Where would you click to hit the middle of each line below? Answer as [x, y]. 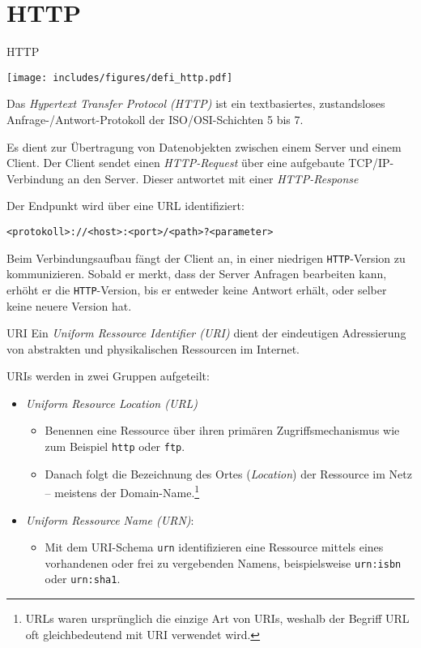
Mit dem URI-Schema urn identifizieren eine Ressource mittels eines [214, 547]
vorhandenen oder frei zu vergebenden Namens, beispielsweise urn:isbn [223, 562]
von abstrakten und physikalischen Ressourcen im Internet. [153, 348]
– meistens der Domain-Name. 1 [122, 491]
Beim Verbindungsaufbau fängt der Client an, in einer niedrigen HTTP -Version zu [206, 257]
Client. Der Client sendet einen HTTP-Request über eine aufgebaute [176, 163]
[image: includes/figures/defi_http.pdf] [120, 77]
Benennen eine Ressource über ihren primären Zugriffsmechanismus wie [222, 430]
